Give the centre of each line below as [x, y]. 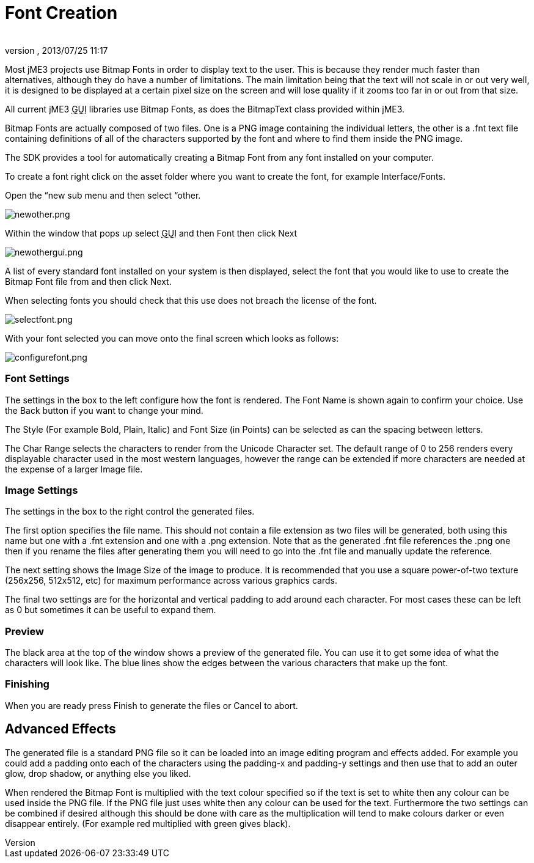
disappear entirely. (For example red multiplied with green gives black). [148, 823]
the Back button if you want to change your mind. [104, 410]
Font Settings [37, 379]
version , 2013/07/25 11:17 [57, 50]
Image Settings [42, 490]
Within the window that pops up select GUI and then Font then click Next [151, 233]
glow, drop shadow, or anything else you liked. [98, 773]
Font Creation [61, 13]
